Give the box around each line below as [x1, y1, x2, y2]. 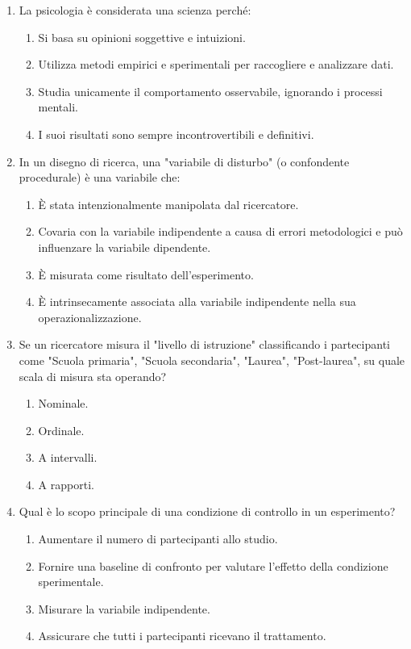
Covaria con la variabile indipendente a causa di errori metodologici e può [38, 223, 403, 240]
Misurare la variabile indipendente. [38, 600, 210, 617]
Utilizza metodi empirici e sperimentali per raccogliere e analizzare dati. [38, 56, 394, 73]
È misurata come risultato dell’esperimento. [38, 266, 254, 283]
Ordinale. [38, 421, 85, 438]
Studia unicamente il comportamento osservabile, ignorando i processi [38, 82, 383, 99]
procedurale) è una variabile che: [19, 169, 181, 186]
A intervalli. [38, 449, 98, 466]
